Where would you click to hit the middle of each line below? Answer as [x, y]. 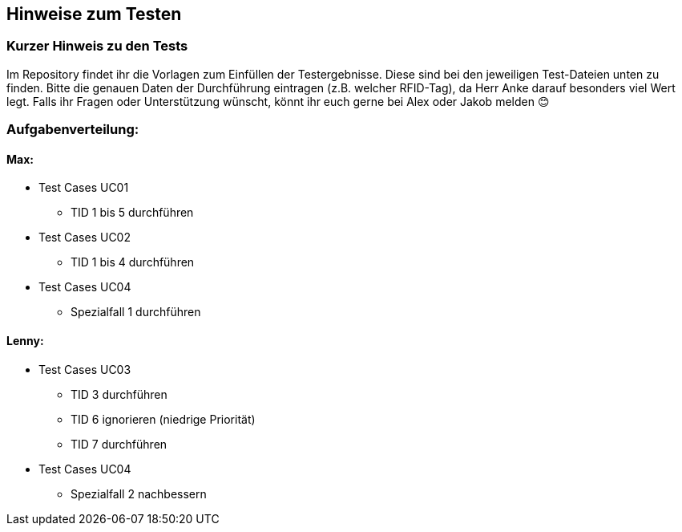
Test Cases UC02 [85, 238]
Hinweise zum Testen [94, 14]
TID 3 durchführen [119, 394]
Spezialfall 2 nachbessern [139, 493]
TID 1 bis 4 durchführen [133, 262]
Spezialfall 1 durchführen [136, 312]
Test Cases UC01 [84, 188]
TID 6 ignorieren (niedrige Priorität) [163, 419]
